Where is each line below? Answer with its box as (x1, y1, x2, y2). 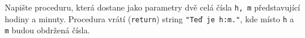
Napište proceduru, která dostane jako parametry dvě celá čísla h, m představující (5, 1, 300, 13)
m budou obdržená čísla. (5, 24, 90, 36)
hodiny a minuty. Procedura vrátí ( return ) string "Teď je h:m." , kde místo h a (5, 12, 294, 25)
